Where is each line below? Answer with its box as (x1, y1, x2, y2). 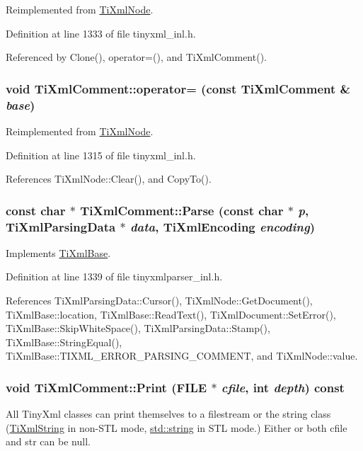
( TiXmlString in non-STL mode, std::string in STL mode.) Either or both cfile (6, 420, 347, 435)
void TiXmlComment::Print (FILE (6, 378, 207, 396)
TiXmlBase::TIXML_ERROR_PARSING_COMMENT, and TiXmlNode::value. (6, 348, 358, 363)
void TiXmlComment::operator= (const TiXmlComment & (6, 79, 351, 97)
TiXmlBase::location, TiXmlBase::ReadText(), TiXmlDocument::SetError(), (6, 307, 336, 321)
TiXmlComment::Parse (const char (80, 201, 284, 219)
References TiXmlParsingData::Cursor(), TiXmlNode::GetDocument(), (6, 293, 313, 308)
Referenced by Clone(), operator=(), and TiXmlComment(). (6, 50, 267, 64)
